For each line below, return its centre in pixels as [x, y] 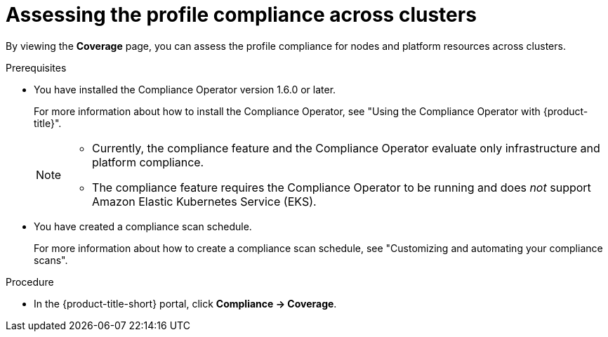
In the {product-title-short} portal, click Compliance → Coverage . [185, 303]
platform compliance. [148, 162]
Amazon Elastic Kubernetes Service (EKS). [204, 201]
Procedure [30, 282]
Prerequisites [36, 67]
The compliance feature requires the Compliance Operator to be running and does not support [342, 187]
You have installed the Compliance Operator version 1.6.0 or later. [185, 89]
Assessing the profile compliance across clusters [241, 15]
